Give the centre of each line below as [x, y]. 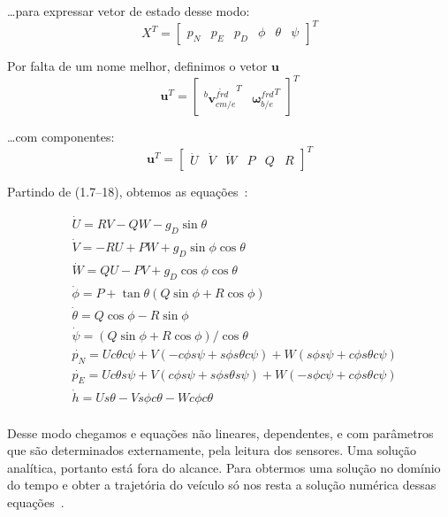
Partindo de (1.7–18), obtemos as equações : [128, 192]
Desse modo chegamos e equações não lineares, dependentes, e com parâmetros [220, 432]
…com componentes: [61, 137]
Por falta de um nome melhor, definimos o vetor [137, 66]
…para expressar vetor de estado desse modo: [129, 11]
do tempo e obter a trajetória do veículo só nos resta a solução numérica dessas [222, 485]
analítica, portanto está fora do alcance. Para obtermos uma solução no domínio [224, 467]
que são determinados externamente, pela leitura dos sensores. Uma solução [212, 450]
